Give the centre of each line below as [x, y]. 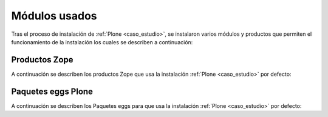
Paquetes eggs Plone [52, 91]
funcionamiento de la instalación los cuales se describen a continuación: [102, 42]
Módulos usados [54, 16]
